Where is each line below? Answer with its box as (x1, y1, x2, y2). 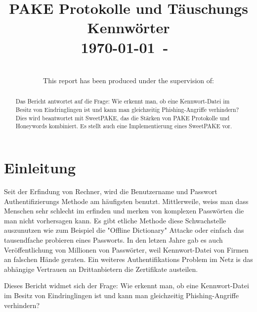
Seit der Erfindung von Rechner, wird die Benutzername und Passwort (4, 186, 217, 197)
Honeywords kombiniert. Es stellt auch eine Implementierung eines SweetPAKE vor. (15, 122, 232, 130)
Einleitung (4, 157, 76, 178)
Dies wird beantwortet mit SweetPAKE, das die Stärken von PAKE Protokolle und (15, 113, 230, 122)
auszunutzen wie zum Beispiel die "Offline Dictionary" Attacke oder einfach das (4, 225, 244, 235)
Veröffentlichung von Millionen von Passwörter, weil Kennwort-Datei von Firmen (4, 244, 249, 255)
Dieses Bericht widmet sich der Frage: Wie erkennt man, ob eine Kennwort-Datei (4, 280, 249, 291)
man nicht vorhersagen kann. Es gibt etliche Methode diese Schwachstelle (4, 215, 226, 225)
